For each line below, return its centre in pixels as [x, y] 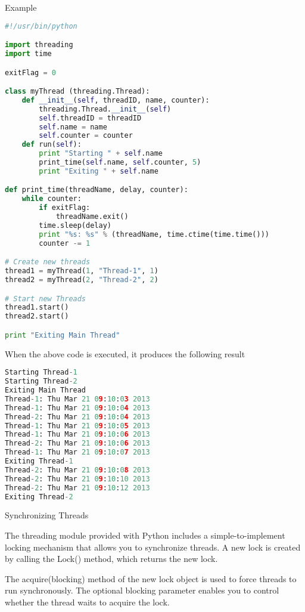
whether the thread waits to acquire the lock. [87, 602]
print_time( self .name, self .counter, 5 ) [120, 163]
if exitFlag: [65, 208]
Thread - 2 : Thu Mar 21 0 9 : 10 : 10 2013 [77, 479]
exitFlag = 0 [30, 72]
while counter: [52, 199]
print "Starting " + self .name [101, 154]
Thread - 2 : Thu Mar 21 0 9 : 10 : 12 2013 [77, 488]
